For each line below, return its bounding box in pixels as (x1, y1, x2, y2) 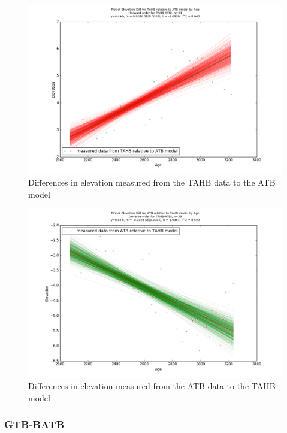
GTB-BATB (4, 417, 65, 432)
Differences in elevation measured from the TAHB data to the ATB (28, 175, 276, 188)
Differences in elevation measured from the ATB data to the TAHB (28, 380, 276, 392)
